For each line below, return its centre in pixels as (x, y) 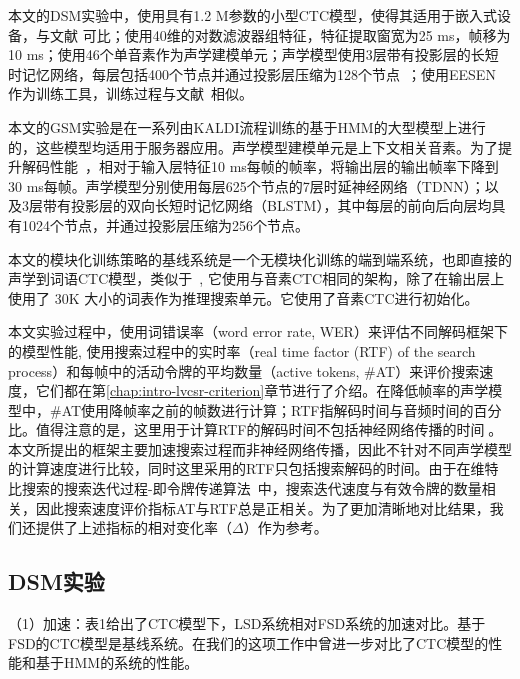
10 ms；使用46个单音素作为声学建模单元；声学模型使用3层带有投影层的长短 (253, 54)
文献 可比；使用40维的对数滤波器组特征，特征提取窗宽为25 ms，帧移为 (280, 34)
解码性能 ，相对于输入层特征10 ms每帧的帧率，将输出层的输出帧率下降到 (260, 166)
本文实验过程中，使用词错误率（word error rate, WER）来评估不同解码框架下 (258, 331)
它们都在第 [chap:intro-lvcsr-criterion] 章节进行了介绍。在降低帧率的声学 (262, 390)
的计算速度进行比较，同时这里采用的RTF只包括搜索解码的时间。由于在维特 (253, 468)
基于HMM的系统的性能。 (117, 662)
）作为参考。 (285, 527)
